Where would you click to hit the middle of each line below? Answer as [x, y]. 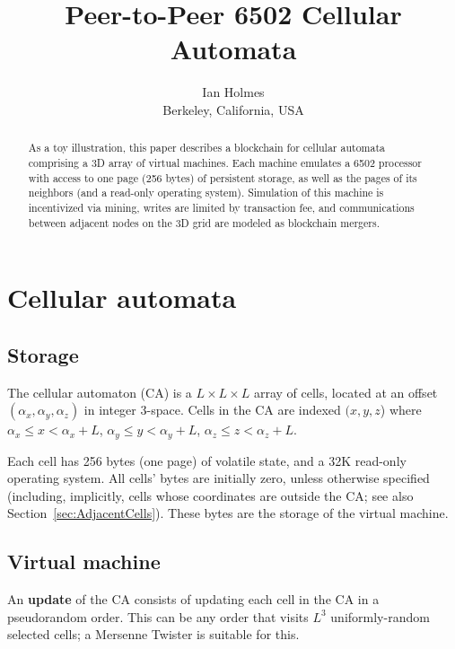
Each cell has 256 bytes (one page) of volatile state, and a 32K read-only [207, 460]
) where [401, 410]
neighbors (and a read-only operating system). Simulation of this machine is [206, 193]
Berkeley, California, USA [233, 109]
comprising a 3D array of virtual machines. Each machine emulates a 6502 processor [225, 162]
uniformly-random [380, 616]
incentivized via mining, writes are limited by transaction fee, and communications [221, 207]
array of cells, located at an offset [346, 392]
